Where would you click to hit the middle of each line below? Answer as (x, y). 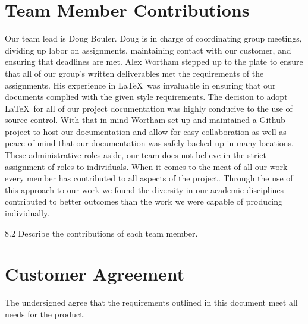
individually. (27, 213)
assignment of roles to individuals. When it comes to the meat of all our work (146, 166)
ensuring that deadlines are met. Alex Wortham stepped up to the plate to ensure (154, 62)
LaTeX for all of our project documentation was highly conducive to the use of (149, 108)
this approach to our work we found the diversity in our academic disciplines (144, 189)
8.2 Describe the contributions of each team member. (101, 233)
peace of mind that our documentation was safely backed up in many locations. (149, 143)
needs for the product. (45, 314)
